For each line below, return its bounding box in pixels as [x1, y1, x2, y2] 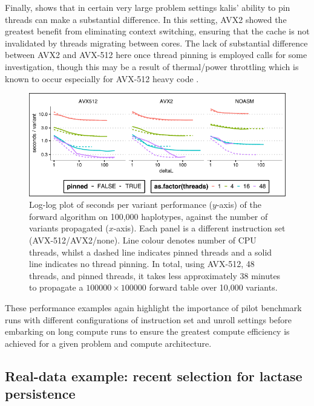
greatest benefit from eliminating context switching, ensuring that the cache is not [5, 25, 310, 37]
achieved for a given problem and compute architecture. [5, 337, 212, 349]
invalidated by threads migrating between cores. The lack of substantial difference [5, 36, 308, 49]
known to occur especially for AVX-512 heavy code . [5, 72, 199, 85]
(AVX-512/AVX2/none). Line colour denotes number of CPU [29, 234, 257, 246]
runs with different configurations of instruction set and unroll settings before [5, 313, 292, 326]
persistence [5, 384, 76, 403]
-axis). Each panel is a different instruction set [113, 222, 286, 234]
